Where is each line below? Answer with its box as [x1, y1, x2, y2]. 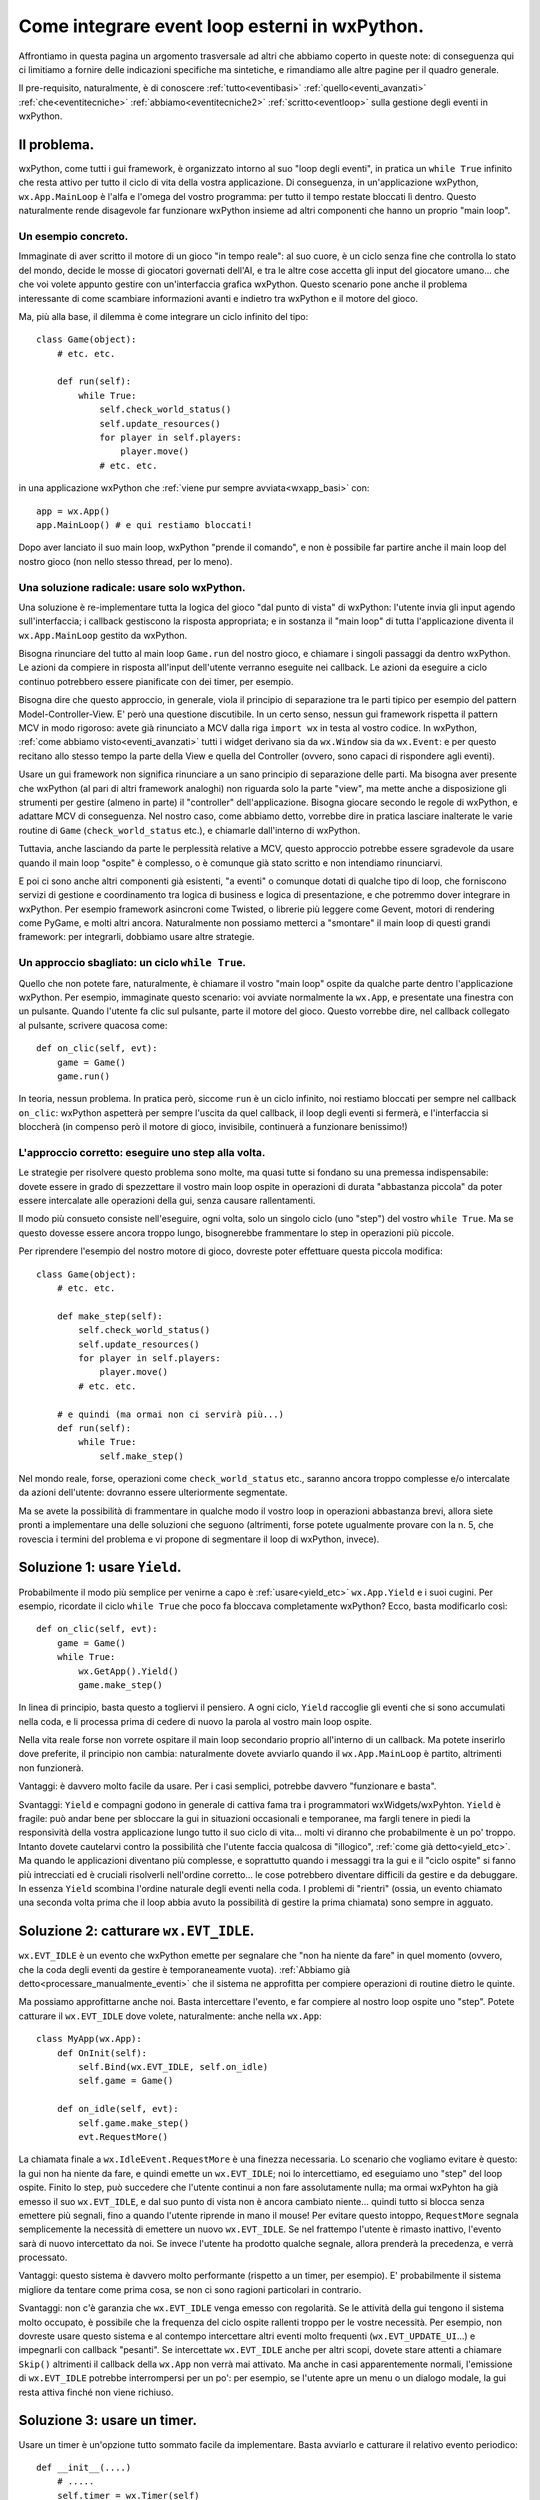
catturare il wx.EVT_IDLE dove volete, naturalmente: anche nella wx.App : [18, 2010, 322, 2022]
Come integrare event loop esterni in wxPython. [18, 15, 425, 37]
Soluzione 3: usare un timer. [18, 2412, 198, 2429]
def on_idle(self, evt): [56, 2103, 179, 2115]
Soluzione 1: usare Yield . [18, 1559, 182, 1576]
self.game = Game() [78, 2075, 174, 2087]
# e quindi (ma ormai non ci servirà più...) [56, 1408, 285, 1420]
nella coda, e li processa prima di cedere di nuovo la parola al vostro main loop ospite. [18, 1715, 372, 1727]
